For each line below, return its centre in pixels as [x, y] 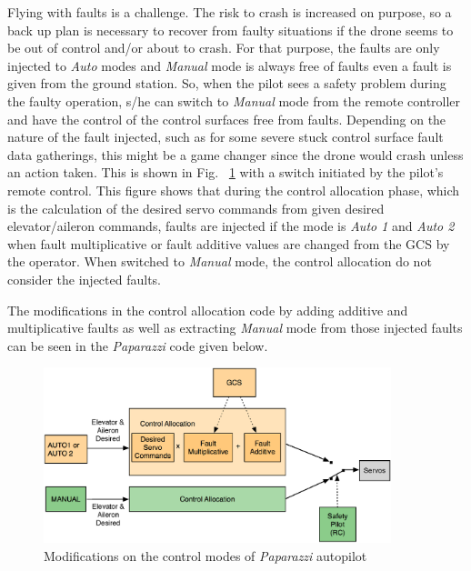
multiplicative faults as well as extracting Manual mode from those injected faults [235, 328]
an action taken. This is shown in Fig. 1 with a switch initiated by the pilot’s [225, 172]
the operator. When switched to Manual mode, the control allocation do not [220, 261]
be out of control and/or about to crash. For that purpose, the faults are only [224, 48]
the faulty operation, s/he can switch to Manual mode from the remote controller [234, 100]
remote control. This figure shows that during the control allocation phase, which [234, 190]
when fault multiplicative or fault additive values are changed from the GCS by [229, 243]
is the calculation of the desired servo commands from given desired [196, 208]
